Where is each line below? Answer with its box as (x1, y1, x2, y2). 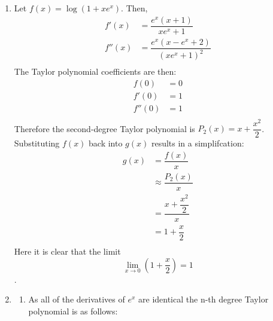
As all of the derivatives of (28, 293, 125, 305)
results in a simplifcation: (151, 137, 244, 149)
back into (89, 137, 123, 149)
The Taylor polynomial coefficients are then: (14, 65, 177, 78)
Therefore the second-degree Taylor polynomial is (14, 122, 195, 134)
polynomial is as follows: (28, 304, 118, 317)
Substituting (14, 137, 60, 149)
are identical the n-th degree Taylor (138, 293, 269, 305)
